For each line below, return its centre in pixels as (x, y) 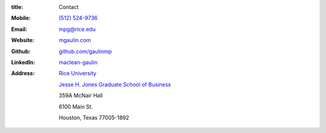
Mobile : (21, 18)
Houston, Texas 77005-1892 (94, 117)
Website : (23, 40)
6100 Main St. (76, 107)
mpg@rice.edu (77, 29)
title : (17, 7)
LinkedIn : (23, 62)
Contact (69, 7)
